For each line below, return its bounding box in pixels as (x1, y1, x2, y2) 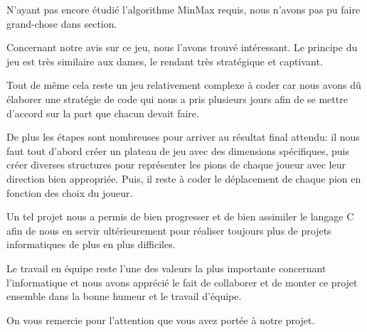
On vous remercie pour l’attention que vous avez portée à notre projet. (6, 312, 315, 327)
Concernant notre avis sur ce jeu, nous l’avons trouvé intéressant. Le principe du (6, 40, 358, 55)
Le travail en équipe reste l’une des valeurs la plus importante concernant (6, 260, 326, 275)
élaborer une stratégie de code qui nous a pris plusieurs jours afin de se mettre (6, 91, 348, 106)
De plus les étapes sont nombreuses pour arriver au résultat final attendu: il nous (6, 129, 360, 144)
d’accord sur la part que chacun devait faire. (6, 105, 199, 120)
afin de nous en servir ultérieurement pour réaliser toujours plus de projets (6, 223, 331, 237)
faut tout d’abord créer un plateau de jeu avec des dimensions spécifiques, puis (6, 143, 350, 158)
